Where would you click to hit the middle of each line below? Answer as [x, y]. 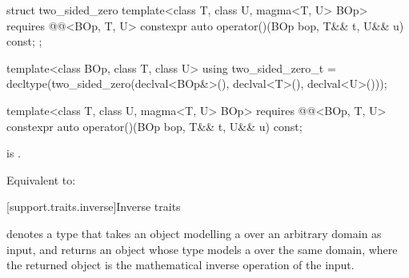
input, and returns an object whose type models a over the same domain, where [202, 249]
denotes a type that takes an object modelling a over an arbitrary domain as [194, 233]
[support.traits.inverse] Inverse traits [94, 207]
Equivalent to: [41, 179]
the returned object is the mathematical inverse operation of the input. [180, 265]
